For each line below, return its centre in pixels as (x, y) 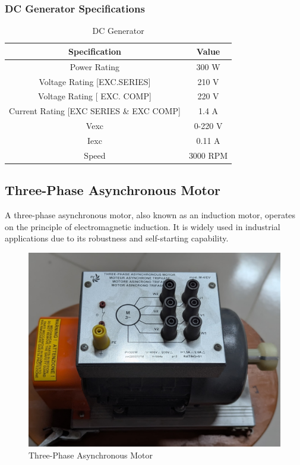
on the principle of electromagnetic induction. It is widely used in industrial (143, 226)
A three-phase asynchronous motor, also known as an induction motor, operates (150, 215)
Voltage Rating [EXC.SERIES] (95, 81)
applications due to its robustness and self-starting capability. (117, 238)
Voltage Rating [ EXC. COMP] (95, 96)
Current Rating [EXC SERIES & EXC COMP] (95, 111)
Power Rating (95, 66)
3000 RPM (208, 155)
